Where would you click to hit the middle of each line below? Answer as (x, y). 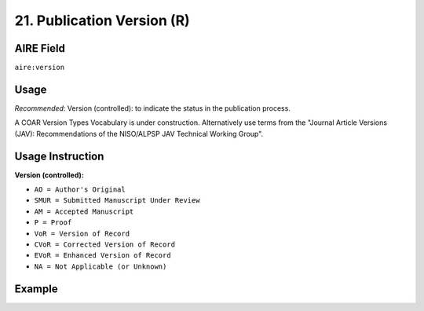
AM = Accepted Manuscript (84, 211)
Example (36, 289)
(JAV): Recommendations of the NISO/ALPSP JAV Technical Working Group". (139, 134)
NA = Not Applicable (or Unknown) (101, 266)
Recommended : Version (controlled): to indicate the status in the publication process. (152, 108)
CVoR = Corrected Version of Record (105, 245)
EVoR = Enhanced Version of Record (103, 256)
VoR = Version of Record (82, 233)
